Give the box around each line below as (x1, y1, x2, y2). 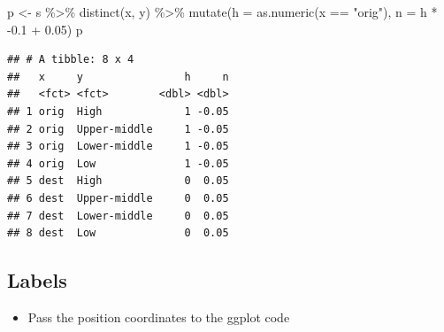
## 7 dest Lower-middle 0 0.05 (7, 209, 229, 222)
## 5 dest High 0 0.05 (7, 174, 229, 188)
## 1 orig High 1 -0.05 (7, 104, 229, 118)
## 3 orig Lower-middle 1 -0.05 (7, 140, 229, 153)
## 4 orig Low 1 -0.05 (7, 157, 229, 170)
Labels (7, 266, 67, 294)
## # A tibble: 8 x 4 (7, 53, 134, 66)
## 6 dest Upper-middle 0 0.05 (7, 191, 229, 205)
